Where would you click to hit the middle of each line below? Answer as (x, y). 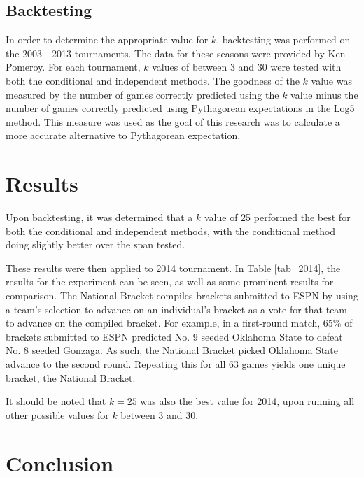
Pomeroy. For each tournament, (73, 67)
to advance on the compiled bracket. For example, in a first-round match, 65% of (179, 323)
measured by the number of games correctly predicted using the (142, 94)
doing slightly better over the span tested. (96, 244)
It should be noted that (56, 401)
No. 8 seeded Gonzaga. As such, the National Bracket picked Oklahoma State (172, 350)
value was (331, 80)
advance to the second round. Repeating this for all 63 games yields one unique (176, 364)
